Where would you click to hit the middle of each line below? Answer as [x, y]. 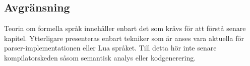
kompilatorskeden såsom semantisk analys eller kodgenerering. [100, 57]
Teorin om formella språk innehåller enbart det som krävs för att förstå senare [125, 28]
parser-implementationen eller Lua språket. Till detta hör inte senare [110, 48]
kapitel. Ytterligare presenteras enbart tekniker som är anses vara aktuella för [124, 38]
